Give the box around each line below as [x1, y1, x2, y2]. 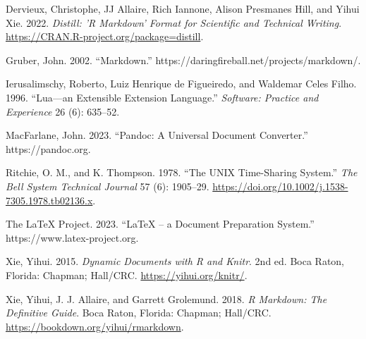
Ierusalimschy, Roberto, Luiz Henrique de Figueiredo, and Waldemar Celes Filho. [6, 76, 357, 91]
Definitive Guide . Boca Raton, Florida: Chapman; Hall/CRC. [6, 305, 272, 320]
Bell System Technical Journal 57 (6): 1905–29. [6, 178, 209, 193]
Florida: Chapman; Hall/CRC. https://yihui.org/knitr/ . [6, 267, 248, 282]
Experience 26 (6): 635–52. [6, 104, 120, 118]
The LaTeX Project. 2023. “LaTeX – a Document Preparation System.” [6, 216, 315, 231]
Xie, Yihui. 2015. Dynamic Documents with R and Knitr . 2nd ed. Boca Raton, [6, 254, 345, 269]
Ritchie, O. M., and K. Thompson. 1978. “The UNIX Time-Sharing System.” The [6, 165, 358, 180]
